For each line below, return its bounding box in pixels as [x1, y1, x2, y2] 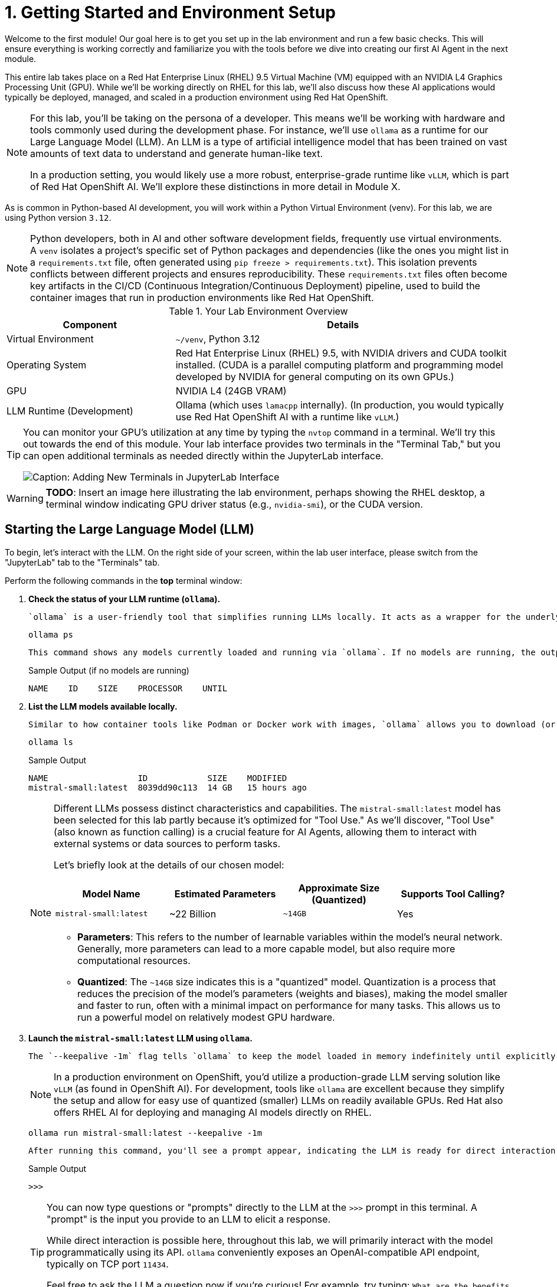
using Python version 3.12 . [5, 212, 112, 223]
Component [63, 318, 117, 331]
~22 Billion [169, 907, 217, 920]
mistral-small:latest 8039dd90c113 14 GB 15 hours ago [28, 782, 307, 792]
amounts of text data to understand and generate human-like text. [30, 147, 323, 159]
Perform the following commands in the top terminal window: [5, 575, 243, 586]
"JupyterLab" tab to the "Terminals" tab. [5, 557, 160, 567]
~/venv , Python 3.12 [175, 332, 260, 345]
